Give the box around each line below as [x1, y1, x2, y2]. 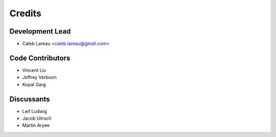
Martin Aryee [22, 122, 50, 128]
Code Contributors [9, 53, 71, 62]
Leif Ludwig [22, 108, 47, 114]
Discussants [9, 95, 51, 103]
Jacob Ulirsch [22, 115, 52, 122]
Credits [9, 8, 42, 19]
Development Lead [9, 27, 71, 36]
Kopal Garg [22, 81, 46, 88]
